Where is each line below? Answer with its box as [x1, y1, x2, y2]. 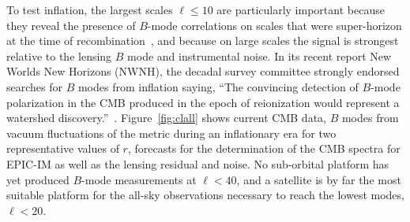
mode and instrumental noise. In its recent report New [127, 47, 392, 64]
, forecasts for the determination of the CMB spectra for [127, 140, 401, 157]
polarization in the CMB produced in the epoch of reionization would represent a [6, 94, 400, 110]
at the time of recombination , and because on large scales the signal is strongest [6, 32, 399, 49]
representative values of [6, 140, 119, 157]
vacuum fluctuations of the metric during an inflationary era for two [6, 124, 337, 141]
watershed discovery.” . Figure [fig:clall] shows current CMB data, [6, 109, 326, 126]
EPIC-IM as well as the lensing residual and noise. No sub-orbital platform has [6, 155, 389, 172]
